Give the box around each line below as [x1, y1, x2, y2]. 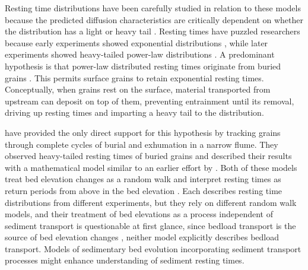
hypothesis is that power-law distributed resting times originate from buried [5, 59, 281, 72]
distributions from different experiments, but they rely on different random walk [5, 196, 297, 208]
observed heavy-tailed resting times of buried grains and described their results [5, 150, 292, 162]
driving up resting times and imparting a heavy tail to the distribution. [5, 106, 264, 119]
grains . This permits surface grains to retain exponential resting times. [5, 71, 264, 84]
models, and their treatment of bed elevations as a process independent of [5, 208, 273, 220]
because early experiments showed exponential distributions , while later [5, 36, 268, 49]
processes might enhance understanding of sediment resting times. [5, 254, 245, 266]
